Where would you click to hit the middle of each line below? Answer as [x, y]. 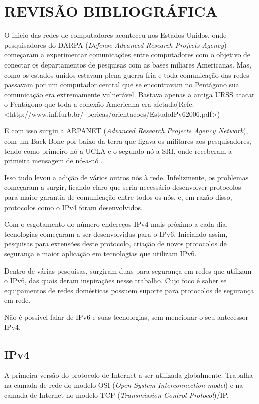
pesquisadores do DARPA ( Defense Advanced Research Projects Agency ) [115, 45]
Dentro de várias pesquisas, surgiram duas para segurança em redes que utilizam [128, 270]
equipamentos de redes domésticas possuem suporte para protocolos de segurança [129, 290]
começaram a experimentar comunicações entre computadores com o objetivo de [127, 55]
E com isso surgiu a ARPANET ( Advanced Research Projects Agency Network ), [126, 131]
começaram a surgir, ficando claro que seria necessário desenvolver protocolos [123, 187]
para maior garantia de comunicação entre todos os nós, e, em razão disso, [118, 197]
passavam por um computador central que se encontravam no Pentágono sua [122, 84]
